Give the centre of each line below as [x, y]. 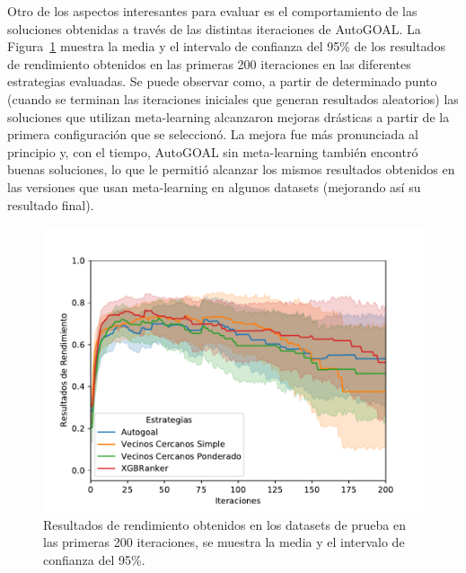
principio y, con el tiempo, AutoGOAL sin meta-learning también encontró [213, 151]
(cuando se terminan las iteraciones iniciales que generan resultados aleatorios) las [233, 98]
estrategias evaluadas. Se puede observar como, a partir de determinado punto [222, 81]
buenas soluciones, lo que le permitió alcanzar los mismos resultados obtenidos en [231, 169]
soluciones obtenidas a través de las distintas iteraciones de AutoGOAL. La [214, 28]
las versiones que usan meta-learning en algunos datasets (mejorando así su [214, 186]
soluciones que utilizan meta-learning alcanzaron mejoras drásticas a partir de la [229, 116]
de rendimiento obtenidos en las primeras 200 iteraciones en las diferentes [209, 63]
